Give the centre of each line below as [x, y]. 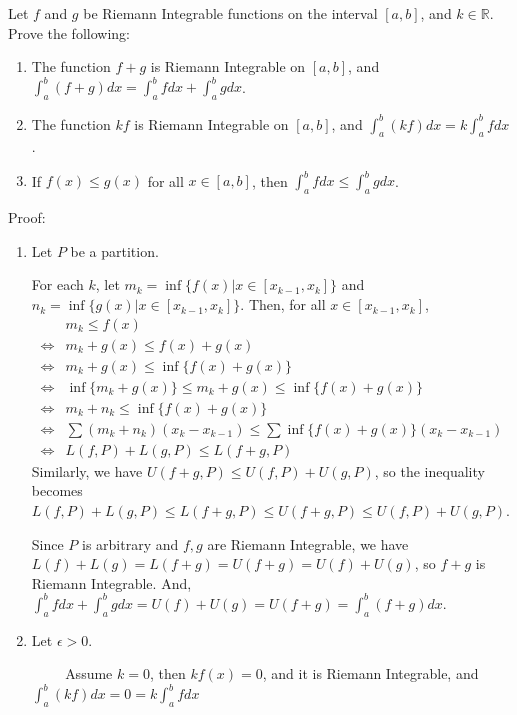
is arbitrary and [130, 543]
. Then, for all [283, 304]
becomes [57, 490]
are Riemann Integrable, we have [308, 543]
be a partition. [114, 250]
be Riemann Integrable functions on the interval [230, 13]
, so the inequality [429, 470]
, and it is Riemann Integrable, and [370, 673]
